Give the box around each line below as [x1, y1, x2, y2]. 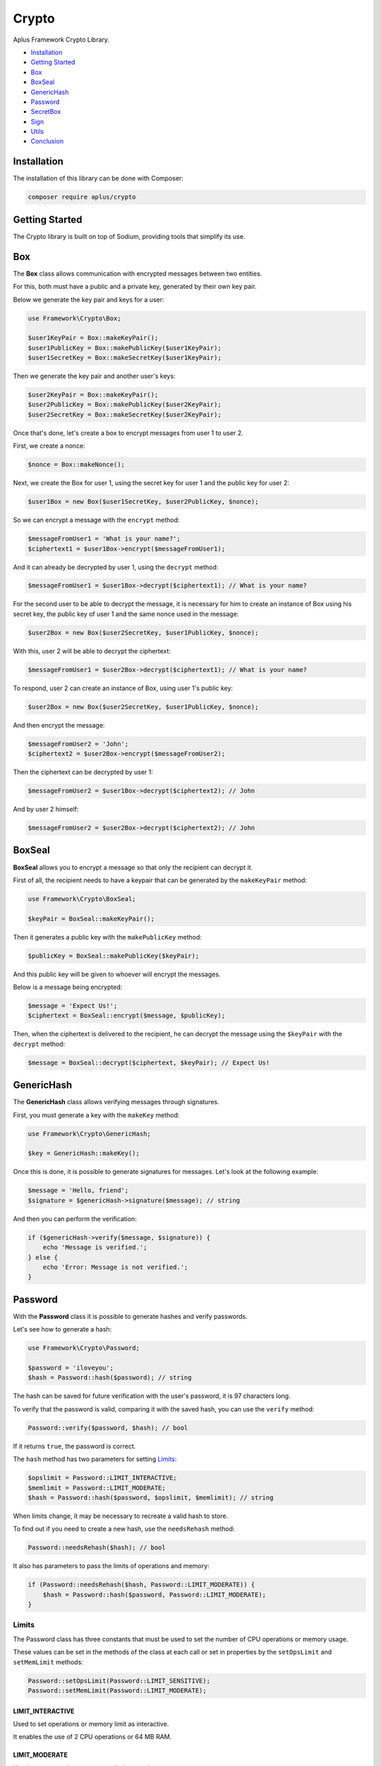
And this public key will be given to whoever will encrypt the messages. [13, 970, 221, 978]
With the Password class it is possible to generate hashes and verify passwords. [13, 1312, 248, 1320]
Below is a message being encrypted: [13, 983, 123, 992]
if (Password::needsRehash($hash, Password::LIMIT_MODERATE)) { [28, 1581, 255, 1589]
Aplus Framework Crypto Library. [13, 35, 109, 44]
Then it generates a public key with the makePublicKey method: [13, 932, 202, 941]
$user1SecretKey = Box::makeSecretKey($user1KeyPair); [28, 354, 222, 362]
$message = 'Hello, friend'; [28, 1187, 129, 1195]
